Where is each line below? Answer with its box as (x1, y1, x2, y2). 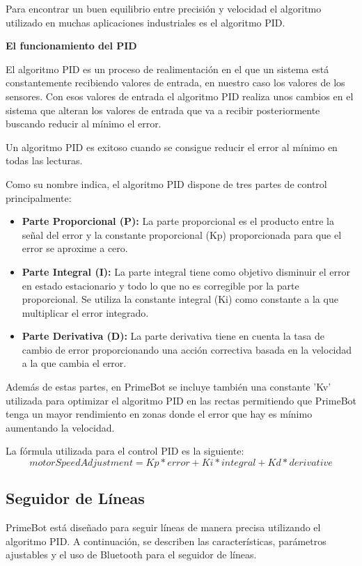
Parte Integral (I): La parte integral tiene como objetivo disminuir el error (22, 264, 350, 278)
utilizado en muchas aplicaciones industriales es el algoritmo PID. (6, 15, 285, 29)
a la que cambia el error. (22, 356, 127, 370)
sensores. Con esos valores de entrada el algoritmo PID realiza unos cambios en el (6, 88, 354, 103)
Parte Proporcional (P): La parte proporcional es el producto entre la (22, 214, 334, 228)
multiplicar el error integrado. (22, 305, 149, 320)
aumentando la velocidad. (6, 420, 115, 434)
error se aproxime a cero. (22, 241, 128, 256)
